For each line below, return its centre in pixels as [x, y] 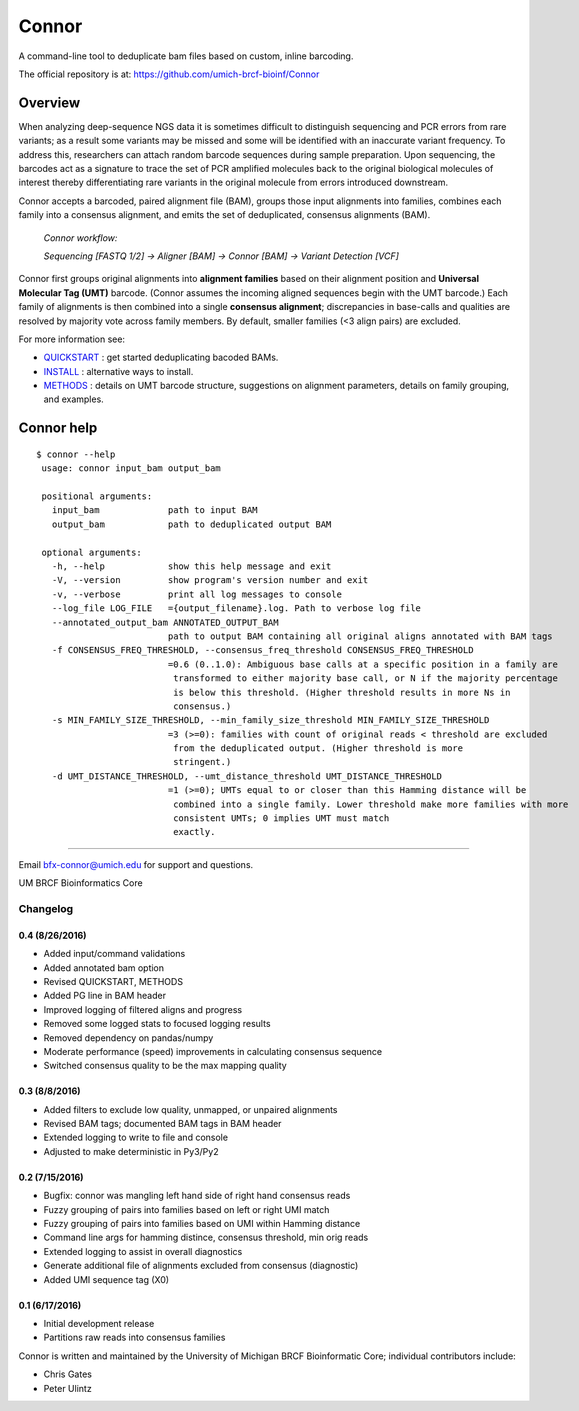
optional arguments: [91, 552]
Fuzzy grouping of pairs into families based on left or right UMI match [186, 1209]
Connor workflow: [80, 237]
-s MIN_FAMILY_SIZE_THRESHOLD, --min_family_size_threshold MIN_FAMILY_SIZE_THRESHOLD [270, 720]
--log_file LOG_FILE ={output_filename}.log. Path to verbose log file [236, 608]
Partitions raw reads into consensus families [134, 1337]
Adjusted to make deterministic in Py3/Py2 [131, 1151]
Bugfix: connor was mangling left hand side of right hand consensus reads [197, 1196]
